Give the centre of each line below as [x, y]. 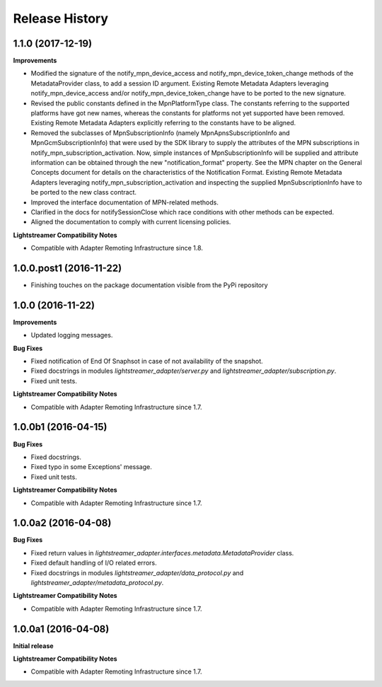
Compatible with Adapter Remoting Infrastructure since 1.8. [117, 248]
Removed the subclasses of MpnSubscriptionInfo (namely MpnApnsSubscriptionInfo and [160, 133]
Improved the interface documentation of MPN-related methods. [125, 202]
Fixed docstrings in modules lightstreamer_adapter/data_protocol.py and [137, 572]
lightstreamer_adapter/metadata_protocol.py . [97, 582]
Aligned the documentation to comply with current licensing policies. [131, 222]
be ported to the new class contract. [84, 192]
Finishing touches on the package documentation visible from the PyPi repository [149, 285]
